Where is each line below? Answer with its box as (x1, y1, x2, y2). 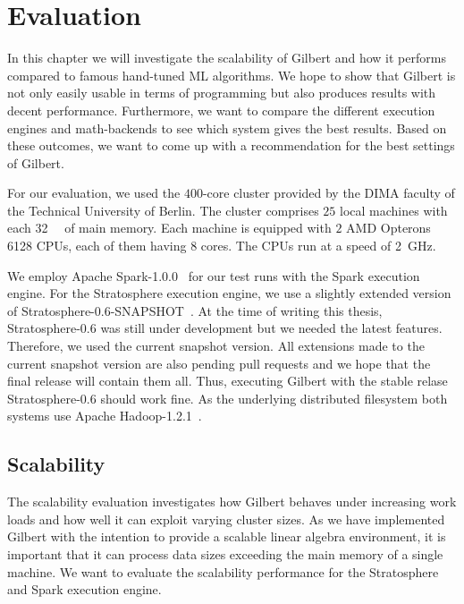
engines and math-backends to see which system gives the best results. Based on (7, 118, 447, 137)
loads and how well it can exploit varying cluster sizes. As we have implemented (7, 509, 445, 528)
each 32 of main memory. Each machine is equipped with (7, 218, 332, 237)
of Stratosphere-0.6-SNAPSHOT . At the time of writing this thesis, (7, 301, 383, 319)
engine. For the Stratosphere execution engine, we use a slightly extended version (7, 284, 451, 302)
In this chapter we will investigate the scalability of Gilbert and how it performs (7, 48, 446, 67)
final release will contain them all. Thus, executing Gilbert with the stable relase (7, 371, 448, 390)
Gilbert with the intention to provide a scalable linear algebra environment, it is (7, 527, 446, 546)
